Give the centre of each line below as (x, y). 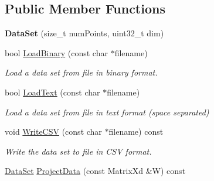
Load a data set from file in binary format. (81, 72)
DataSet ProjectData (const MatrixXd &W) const (95, 171)
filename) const (136, 132)
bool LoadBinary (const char (56, 52)
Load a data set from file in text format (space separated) (107, 112)
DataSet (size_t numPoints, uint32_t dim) (84, 33)
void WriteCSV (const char (53, 132)
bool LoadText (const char (52, 92)
